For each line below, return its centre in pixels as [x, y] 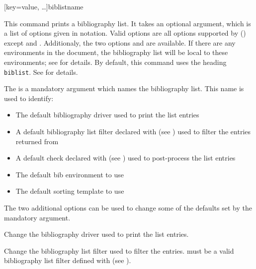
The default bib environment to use [70, 174]
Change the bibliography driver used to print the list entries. [96, 234]
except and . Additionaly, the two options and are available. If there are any [120, 42]
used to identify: [29, 98]
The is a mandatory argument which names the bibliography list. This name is [124, 88]
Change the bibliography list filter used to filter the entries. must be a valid [119, 250]
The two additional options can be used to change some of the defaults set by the [128, 207]
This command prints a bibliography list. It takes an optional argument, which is [128, 23]
